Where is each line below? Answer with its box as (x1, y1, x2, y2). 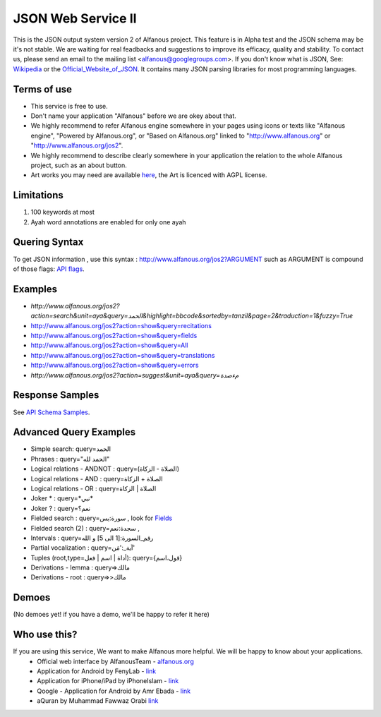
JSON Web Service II (13, 11, 137, 26)
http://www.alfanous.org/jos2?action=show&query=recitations (30, 321, 212, 330)
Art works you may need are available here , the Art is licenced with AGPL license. (30, 171, 267, 179)
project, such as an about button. (30, 161, 127, 169)
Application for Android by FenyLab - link (37, 667, 157, 675)
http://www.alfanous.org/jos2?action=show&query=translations (30, 351, 215, 359)
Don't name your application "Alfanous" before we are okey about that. (30, 112, 236, 120)
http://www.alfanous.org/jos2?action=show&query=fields (30, 332, 198, 340)
